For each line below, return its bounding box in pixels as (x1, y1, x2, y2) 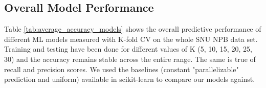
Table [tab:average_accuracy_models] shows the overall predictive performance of (4, 24, 261, 34)
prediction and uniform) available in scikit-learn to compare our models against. (4, 74, 255, 84)
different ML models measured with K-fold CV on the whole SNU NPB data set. (4, 33, 258, 44)
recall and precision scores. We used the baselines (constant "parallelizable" (4, 63, 239, 74)
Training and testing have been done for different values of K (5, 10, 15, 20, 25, (4, 43, 252, 54)
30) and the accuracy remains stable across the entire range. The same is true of (4, 53, 256, 64)
